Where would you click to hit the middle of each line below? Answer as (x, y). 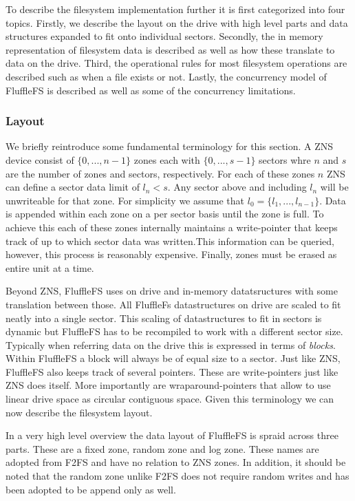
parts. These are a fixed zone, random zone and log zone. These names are (162, 448)
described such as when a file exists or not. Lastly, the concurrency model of (166, 76)
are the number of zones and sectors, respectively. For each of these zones (160, 173)
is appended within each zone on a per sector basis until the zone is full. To (165, 214)
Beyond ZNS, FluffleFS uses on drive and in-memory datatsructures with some (172, 291)
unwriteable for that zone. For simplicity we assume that (125, 200)
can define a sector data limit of (73, 187)
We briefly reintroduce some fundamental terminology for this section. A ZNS (170, 146)
